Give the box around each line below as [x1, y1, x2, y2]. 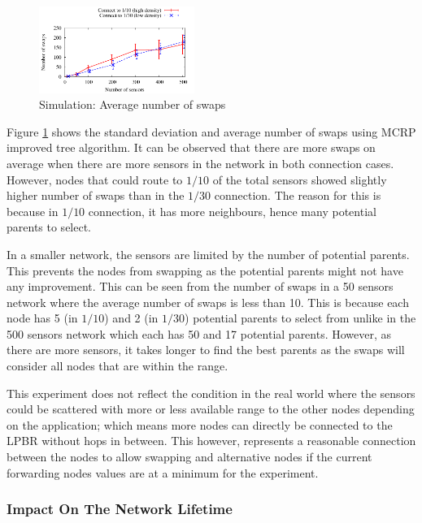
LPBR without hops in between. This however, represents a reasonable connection [7, 432, 416, 449]
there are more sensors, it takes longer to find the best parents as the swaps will [7, 341, 405, 358]
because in [7, 202, 59, 219]
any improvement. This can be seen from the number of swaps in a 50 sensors [7, 278, 394, 295]
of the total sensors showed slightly [212, 171, 387, 188]
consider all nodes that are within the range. [7, 357, 228, 374]
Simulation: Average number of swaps [39, 96, 226, 113]
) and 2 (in [104, 309, 159, 326]
